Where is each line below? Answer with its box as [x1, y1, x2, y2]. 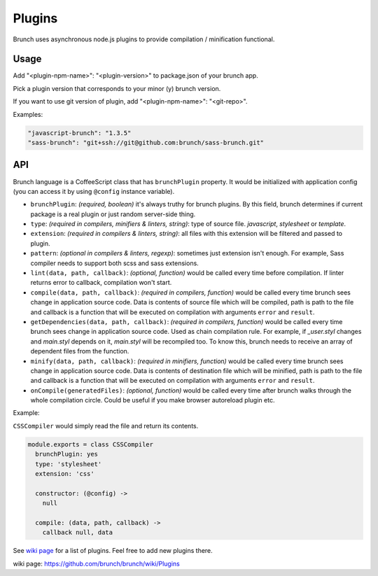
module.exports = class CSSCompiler [27, 440, 154, 448]
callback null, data [42, 528, 113, 537]
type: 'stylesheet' [35, 460, 102, 468]
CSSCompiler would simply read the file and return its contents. [13, 421, 199, 430]
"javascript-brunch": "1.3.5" [27, 129, 132, 136]
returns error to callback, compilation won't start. [30, 279, 172, 287]
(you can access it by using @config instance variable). [13, 187, 175, 195]
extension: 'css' [35, 470, 94, 478]
